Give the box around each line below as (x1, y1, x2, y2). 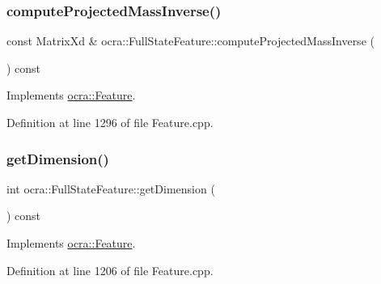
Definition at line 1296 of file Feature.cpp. (6, 114, 214, 130)
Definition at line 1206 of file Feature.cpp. (6, 261, 214, 278)
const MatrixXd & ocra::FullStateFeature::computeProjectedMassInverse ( (6, 32, 375, 49)
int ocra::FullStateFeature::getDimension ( (6, 180, 215, 197)
